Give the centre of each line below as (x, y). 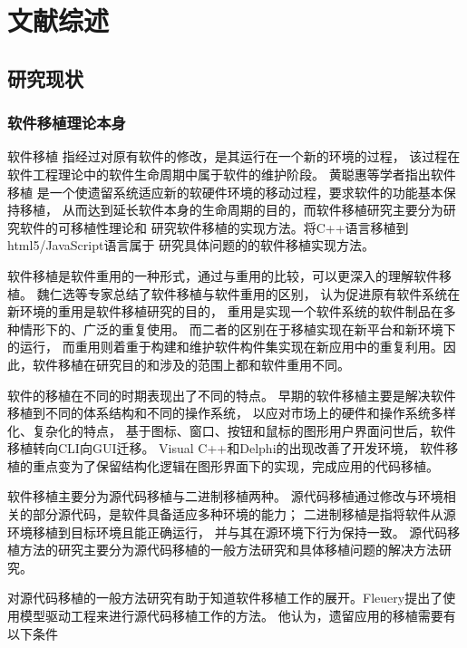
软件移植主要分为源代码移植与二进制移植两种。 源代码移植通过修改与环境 (225, 496)
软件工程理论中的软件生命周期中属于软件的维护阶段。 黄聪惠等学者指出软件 (232, 174)
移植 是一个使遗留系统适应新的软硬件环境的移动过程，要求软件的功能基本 (225, 192)
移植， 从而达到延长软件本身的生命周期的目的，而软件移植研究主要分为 (231, 210)
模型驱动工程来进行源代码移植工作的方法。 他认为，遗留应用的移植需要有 (238, 616)
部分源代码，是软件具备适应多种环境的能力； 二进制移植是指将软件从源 (244, 514)
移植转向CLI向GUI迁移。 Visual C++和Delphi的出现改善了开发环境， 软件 (227, 448)
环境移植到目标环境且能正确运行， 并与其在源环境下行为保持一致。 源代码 (228, 532)
